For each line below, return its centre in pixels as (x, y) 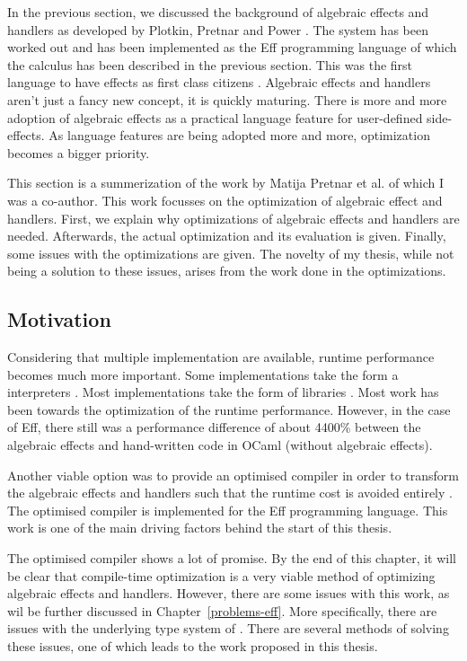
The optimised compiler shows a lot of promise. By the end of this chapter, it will (232, 558)
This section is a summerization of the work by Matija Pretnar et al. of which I (225, 183)
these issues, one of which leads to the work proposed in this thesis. (193, 646)
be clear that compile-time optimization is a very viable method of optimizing (221, 575)
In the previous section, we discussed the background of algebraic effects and (218, 12)
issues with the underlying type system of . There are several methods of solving (228, 628)
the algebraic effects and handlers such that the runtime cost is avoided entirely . (230, 493)
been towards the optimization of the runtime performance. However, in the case (229, 409)
